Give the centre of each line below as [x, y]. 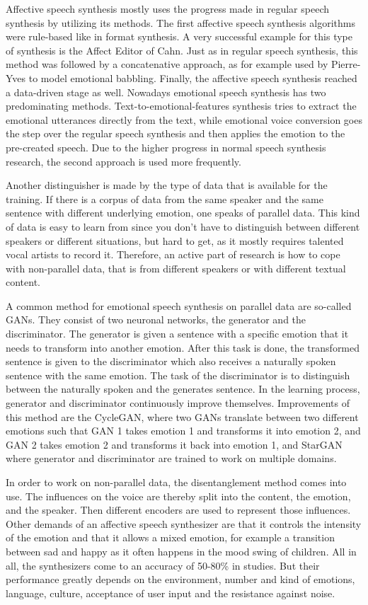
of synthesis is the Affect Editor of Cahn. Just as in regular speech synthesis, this [182, 50]
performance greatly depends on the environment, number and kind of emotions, [180, 579]
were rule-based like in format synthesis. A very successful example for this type [179, 36]
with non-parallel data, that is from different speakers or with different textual [176, 268]
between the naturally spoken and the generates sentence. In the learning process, [183, 389]
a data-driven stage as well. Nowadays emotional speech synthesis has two [166, 92]
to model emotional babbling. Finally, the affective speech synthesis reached [193, 77]
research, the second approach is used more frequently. [123, 161]
